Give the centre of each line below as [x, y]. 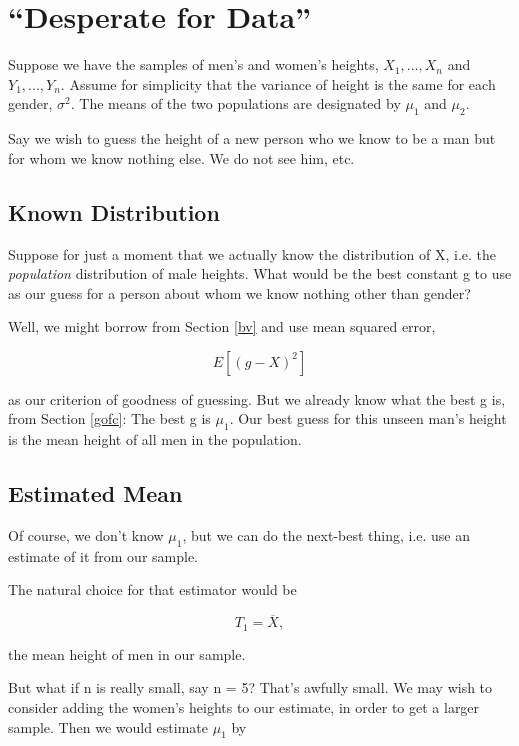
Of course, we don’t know [86, 535]
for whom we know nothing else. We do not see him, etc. [181, 157]
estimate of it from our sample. [103, 555]
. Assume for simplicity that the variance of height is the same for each [278, 83]
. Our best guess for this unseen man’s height [368, 418]
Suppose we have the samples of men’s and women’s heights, [193, 64]
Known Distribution [114, 211]
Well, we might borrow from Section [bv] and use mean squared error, [222, 326]
